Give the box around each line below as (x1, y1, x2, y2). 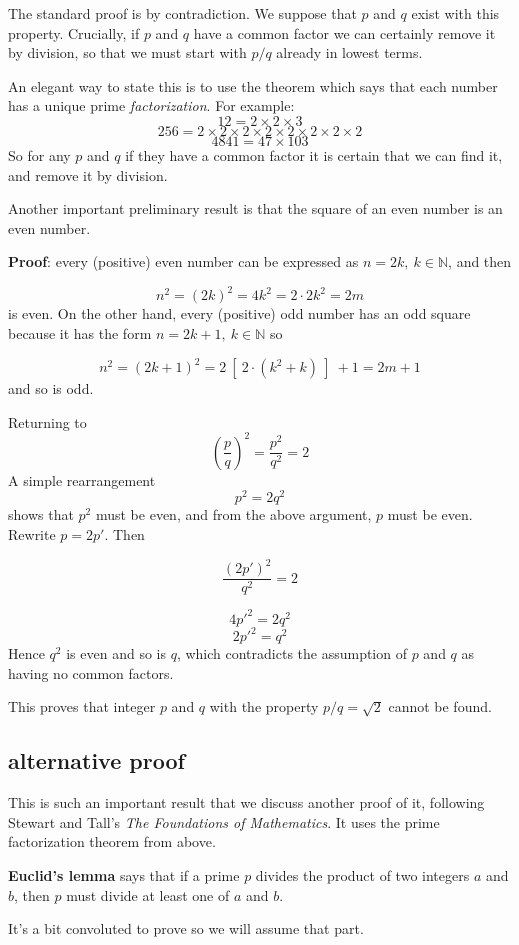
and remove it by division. (8, 164, 168, 185)
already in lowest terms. (276, 42, 423, 63)
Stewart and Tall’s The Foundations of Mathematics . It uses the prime (8, 811, 440, 832)
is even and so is (66, 643, 166, 664)
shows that (8, 504, 74, 525)
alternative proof (8, 745, 185, 776)
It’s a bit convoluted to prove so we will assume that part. (8, 918, 364, 939)
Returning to (8, 411, 87, 432)
